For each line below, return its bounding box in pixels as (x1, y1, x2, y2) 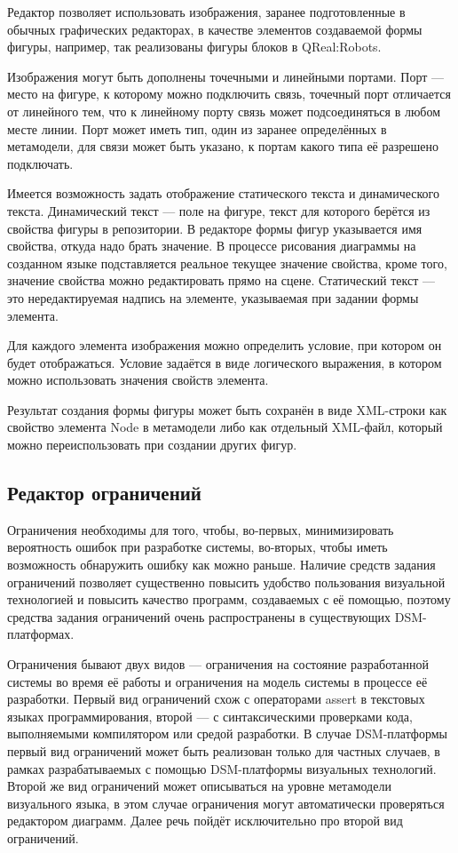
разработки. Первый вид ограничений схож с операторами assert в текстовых (7, 690, 425, 708)
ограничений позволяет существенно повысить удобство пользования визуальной (7, 572, 446, 591)
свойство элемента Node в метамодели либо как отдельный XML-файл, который (7, 418, 443, 436)
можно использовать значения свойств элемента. (7, 371, 269, 389)
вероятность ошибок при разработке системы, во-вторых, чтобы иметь (7, 538, 388, 556)
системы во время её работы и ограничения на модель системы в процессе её (7, 672, 428, 690)
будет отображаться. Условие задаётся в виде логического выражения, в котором (7, 353, 442, 371)
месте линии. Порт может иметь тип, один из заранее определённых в (7, 119, 387, 138)
